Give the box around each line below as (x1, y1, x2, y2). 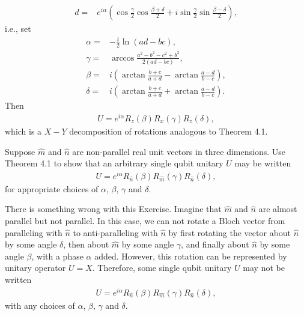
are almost (258, 202, 297, 215)
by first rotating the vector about (168, 226, 291, 239)
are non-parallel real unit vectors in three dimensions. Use (72, 145, 285, 157)
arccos (111, 53, 135, 62)
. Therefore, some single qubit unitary (92, 261, 232, 274)
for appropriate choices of (5, 182, 99, 195)
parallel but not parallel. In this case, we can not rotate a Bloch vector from (5, 214, 285, 227)
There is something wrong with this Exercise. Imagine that (5, 202, 222, 215)
